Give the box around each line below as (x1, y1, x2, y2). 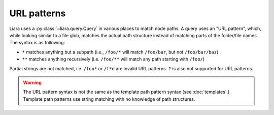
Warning (23, 79, 42, 85)
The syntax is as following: (9, 40, 65, 46)
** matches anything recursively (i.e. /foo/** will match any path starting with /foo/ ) (22, 56, 205, 62)
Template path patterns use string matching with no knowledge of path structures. (23, 96, 195, 102)
